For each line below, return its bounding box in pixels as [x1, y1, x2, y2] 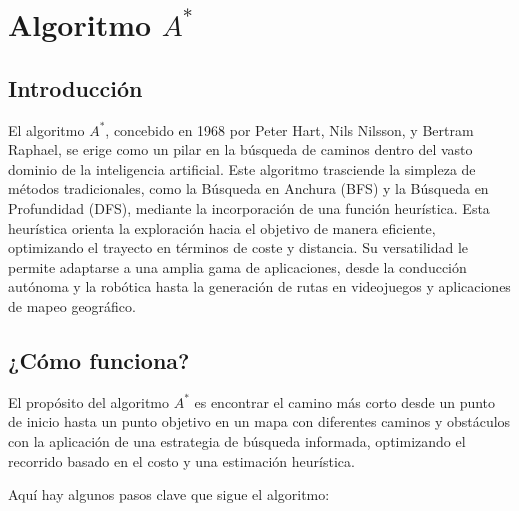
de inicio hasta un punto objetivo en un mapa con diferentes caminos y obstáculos [8, 411, 511, 432]
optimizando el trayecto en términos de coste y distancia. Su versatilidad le [8, 237, 469, 258]
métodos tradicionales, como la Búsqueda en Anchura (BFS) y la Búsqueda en [8, 178, 489, 199]
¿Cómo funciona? [8, 344, 190, 375]
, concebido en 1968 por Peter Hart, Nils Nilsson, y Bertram [105, 119, 474, 140]
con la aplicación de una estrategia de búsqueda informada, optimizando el [8, 430, 466, 451]
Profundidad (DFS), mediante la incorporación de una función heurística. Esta [8, 197, 490, 218]
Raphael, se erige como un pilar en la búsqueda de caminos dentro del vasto [8, 139, 473, 160]
